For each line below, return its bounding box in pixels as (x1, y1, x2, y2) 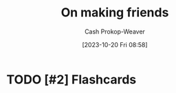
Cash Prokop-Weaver (84, 27, 146, 36)
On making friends (60, 5, 169, 21)
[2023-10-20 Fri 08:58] (81, 40, 148, 49)
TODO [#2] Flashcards (6, 72, 137, 87)
